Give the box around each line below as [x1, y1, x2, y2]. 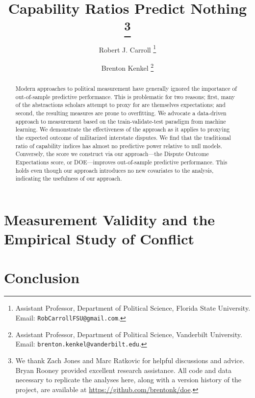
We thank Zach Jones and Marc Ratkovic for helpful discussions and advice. [15, 355, 245, 365]
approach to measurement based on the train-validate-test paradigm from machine [15, 117, 226, 125]
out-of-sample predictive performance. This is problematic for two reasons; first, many [15, 92, 235, 101]
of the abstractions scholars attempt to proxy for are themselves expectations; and [15, 101, 226, 109]
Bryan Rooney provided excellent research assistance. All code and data [15, 365, 232, 375]
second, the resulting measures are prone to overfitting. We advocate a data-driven [15, 109, 227, 117]
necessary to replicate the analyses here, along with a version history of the [15, 374, 242, 385]
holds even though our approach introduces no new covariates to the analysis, [15, 166, 214, 174]
